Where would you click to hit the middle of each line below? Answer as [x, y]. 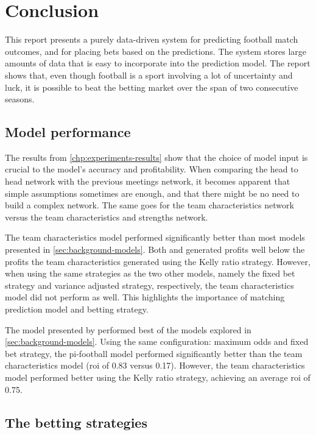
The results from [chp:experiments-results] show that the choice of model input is [156, 157]
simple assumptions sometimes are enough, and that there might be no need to [152, 193]
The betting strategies [76, 422]
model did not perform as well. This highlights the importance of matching [145, 297]
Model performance [68, 132]
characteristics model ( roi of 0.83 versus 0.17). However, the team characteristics [155, 365]
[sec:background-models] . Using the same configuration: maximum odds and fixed [157, 341]
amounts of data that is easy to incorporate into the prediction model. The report [158, 63]
